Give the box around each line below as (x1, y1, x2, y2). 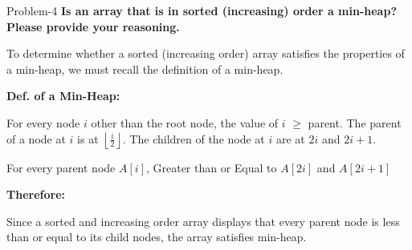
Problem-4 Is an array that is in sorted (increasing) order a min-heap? (6, 2, 397, 18)
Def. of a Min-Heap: (6, 87, 120, 104)
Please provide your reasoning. (6, 18, 180, 34)
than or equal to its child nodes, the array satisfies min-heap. (6, 228, 307, 245)
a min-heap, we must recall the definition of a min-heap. (6, 60, 284, 77)
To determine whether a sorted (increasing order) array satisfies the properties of (6, 45, 405, 62)
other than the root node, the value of (91, 114, 279, 131)
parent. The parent (308, 114, 402, 131)
